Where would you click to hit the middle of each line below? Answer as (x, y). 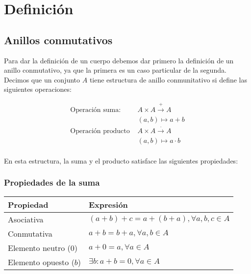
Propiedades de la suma (52, 182)
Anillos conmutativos (58, 40)
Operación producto (100, 131)
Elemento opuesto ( (41, 262)
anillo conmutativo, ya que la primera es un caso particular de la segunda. (115, 70)
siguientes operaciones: (38, 89)
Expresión (108, 204)
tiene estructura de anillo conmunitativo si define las (168, 79)
